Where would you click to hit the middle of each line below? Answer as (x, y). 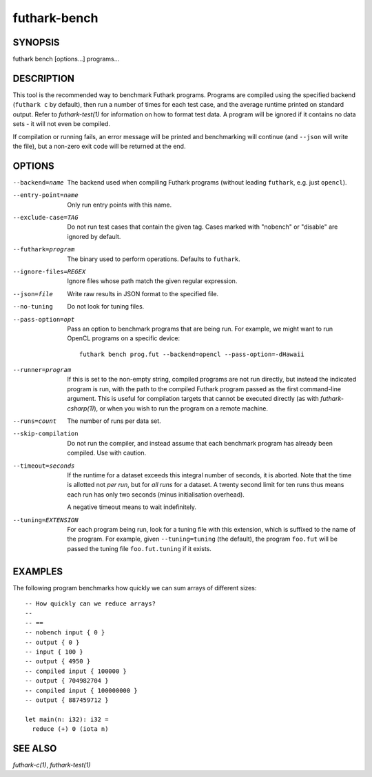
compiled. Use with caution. (107, 453)
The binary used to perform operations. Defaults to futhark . (154, 259)
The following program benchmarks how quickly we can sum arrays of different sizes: (135, 588)
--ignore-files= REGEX (49, 271)
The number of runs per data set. (114, 421)
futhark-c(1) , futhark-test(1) (52, 765)
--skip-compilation (45, 434)
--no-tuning (33, 307)
